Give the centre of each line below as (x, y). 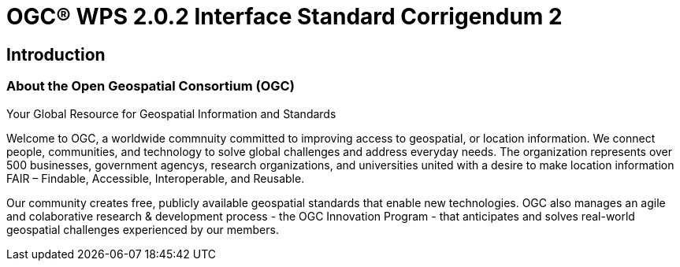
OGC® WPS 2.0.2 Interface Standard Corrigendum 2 (284, 17)
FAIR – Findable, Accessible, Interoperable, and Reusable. (156, 178)
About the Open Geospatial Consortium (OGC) (150, 86)
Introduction (56, 54)
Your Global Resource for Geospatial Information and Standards (171, 113)
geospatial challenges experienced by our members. (143, 229)
